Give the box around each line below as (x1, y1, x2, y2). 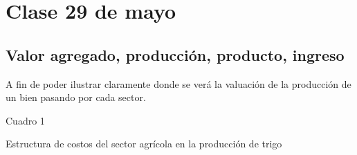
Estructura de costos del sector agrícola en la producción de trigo (6, 136, 282, 151)
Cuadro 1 (6, 113, 45, 127)
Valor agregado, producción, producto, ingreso (6, 44, 345, 65)
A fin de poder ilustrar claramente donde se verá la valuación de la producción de (6, 76, 351, 91)
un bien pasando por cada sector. (6, 90, 146, 104)
